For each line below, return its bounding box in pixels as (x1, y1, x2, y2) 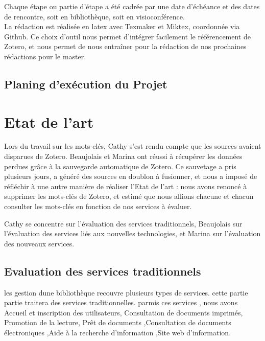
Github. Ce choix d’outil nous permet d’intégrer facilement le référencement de (4, 31, 251, 41)
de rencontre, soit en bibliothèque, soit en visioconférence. (4, 11, 185, 21)
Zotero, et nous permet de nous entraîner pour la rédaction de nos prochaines (4, 41, 247, 52)
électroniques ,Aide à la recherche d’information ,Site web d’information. (4, 327, 231, 337)
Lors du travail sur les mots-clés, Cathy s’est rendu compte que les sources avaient (4, 141, 261, 151)
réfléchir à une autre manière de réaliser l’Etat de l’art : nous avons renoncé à (4, 180, 247, 191)
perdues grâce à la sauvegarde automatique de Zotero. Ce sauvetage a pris (4, 161, 236, 171)
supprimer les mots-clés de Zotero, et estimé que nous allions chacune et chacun (4, 191, 254, 201)
